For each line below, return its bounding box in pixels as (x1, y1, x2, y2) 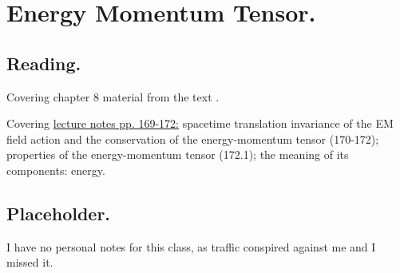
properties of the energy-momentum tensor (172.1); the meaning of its (6, 146, 349, 163)
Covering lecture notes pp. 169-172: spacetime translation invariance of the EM (6, 115, 394, 132)
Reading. (6, 50, 81, 75)
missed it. (6, 254, 53, 271)
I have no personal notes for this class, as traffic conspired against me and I (6, 238, 376, 255)
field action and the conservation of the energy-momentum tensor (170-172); (6, 130, 379, 147)
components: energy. (6, 161, 105, 178)
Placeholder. (6, 200, 111, 225)
